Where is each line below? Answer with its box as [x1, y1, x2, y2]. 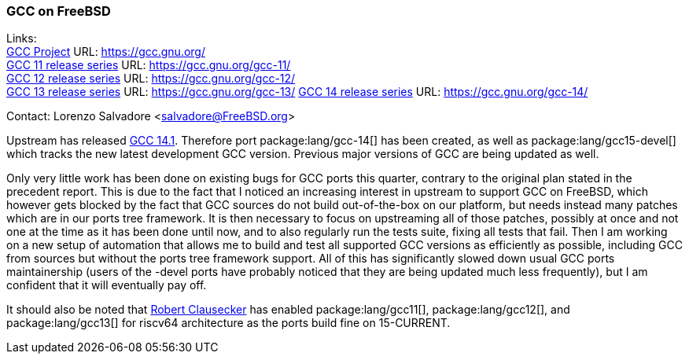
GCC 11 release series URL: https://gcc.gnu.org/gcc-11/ [6, 58, 291, 72]
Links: [6, 31, 37, 46]
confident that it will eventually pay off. [6, 278, 207, 292]
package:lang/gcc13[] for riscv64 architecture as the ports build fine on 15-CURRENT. [6, 316, 451, 330]
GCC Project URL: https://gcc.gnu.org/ [6, 45, 205, 59]
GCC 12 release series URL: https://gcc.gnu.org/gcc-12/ [6, 72, 296, 86]
